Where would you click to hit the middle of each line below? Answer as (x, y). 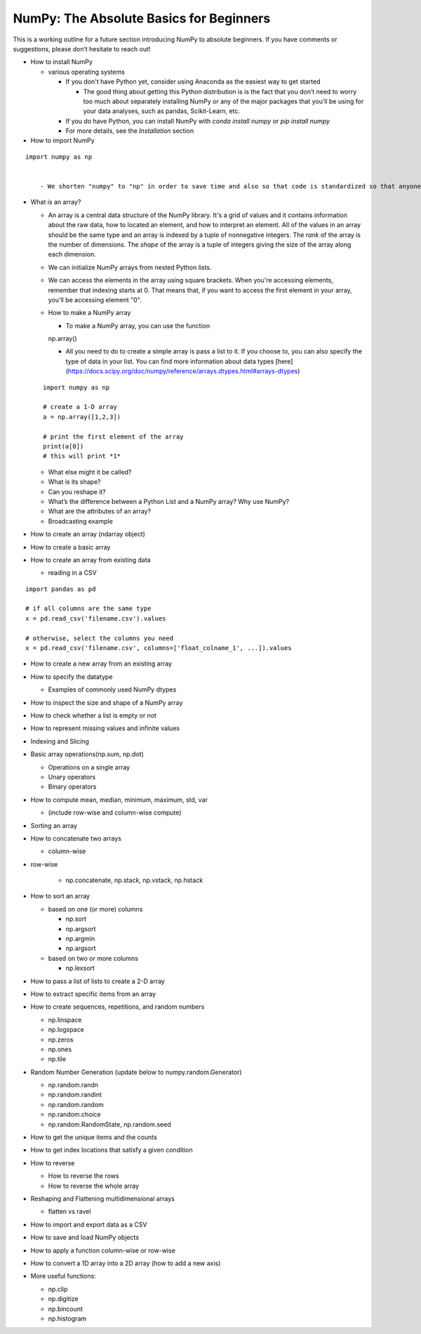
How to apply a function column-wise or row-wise (103, 1250)
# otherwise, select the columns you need (100, 638)
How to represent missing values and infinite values (105, 728)
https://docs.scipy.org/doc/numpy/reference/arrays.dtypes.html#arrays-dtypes (183, 371)
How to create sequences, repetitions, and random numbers (118, 1007)
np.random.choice (74, 1115)
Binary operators (72, 786)
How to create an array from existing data (91, 559)
